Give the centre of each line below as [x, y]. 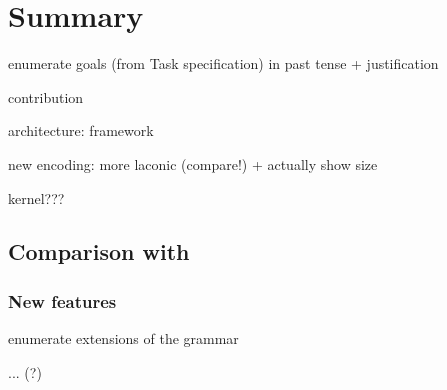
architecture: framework [81, 130]
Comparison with [99, 251]
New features [62, 300]
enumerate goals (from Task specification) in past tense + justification [223, 63]
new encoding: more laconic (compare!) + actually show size [193, 163]
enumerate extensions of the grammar [123, 338]
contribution [46, 96]
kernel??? [36, 197]
